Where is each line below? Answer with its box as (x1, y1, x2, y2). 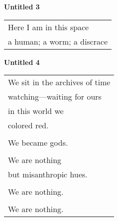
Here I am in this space (8, 21, 89, 33)
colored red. (8, 119, 49, 131)
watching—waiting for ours (8, 91, 102, 103)
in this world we (8, 105, 64, 117)
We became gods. (8, 137, 68, 149)
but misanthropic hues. (8, 168, 88, 180)
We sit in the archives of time (8, 76, 111, 88)
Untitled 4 (4, 56, 40, 67)
